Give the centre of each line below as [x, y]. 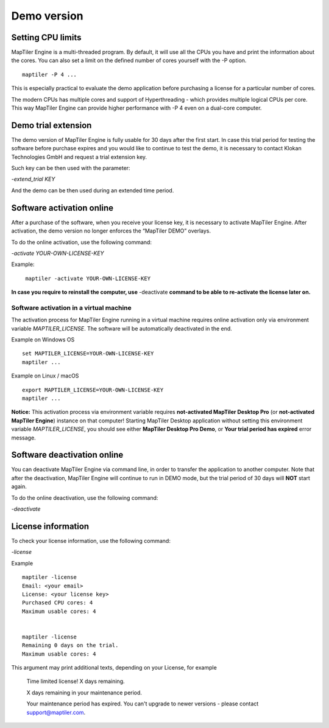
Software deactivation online [67, 455]
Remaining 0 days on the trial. [70, 646]
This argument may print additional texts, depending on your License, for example [114, 668]
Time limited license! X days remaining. [76, 681]
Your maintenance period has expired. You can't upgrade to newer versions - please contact [143, 704]
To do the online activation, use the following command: [82, 242]
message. [23, 438]
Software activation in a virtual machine [72, 307]
